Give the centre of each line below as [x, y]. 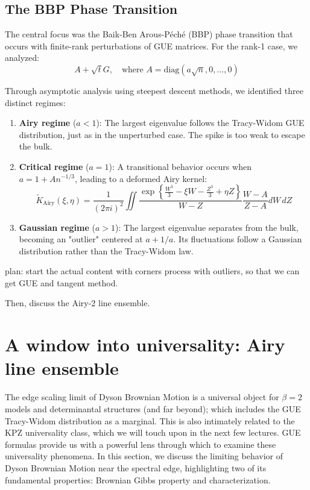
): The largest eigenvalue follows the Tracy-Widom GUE [200, 123]
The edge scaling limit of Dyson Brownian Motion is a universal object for [142, 397]
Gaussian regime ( [57, 227]
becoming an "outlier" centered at [81, 239]
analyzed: [22, 58]
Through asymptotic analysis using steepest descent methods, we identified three [154, 90]
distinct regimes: [35, 102]
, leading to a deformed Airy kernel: [141, 178]
